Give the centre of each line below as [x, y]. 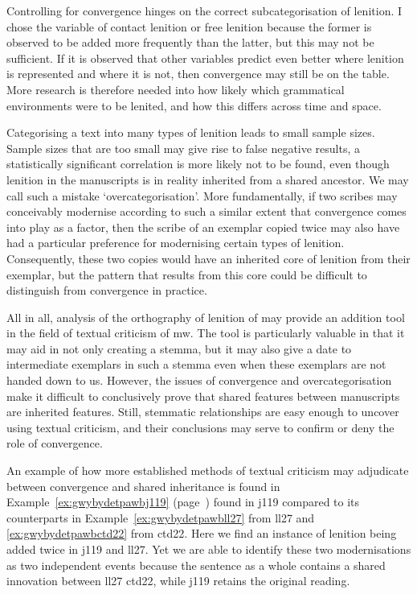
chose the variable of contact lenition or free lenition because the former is [189, 26]
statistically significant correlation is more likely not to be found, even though [198, 164]
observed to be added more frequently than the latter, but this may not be [190, 42]
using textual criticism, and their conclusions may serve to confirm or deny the [200, 427]
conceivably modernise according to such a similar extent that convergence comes [206, 211]
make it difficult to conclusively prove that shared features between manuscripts [203, 396]
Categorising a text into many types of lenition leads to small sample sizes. [191, 132]
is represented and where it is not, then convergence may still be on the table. [198, 74]
